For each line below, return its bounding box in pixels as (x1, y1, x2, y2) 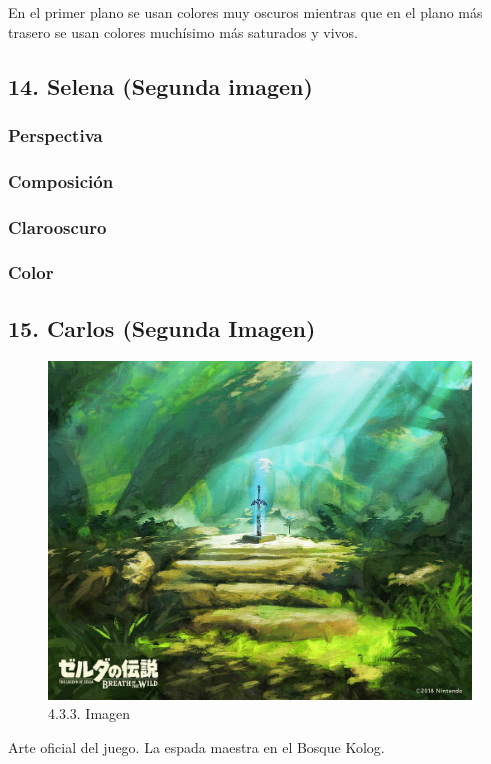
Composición (8, 168, 114, 193)
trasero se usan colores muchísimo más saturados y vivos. (8, 21, 359, 42)
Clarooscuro (8, 214, 107, 239)
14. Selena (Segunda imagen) (8, 70, 313, 101)
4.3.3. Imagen (48, 703, 131, 724)
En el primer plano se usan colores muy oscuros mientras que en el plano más (8, 2, 483, 22)
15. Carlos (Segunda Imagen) (8, 312, 316, 343)
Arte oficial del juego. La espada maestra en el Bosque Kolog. (8, 736, 385, 757)
